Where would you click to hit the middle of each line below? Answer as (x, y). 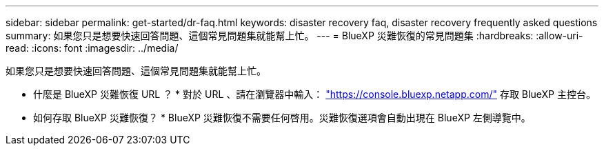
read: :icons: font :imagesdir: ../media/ (92, 48)
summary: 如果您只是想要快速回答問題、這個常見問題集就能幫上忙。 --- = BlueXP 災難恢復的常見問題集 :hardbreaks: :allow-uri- (294, 36)
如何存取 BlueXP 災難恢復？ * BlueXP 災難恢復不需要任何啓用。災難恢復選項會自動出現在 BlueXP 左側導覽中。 (282, 118)
